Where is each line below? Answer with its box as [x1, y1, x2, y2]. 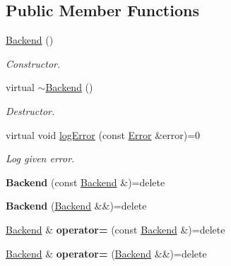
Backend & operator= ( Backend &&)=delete [6, 246, 207, 260]
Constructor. [6, 56, 61, 71]
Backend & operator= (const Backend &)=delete [6, 222, 225, 236]
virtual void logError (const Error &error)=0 [6, 127, 201, 142]
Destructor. [6, 103, 55, 118]
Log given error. [6, 151, 75, 166]
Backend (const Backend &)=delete [6, 174, 165, 189]
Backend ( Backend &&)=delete [6, 198, 147, 213]
